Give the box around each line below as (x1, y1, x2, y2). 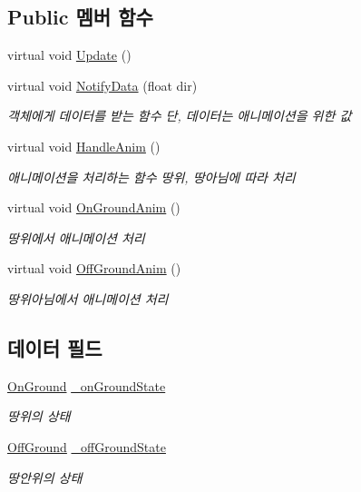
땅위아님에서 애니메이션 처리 (7, 289, 169, 308)
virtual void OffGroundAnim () (7, 259, 181, 278)
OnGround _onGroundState (7, 376, 166, 395)
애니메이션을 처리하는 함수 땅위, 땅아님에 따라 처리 (7, 167, 296, 186)
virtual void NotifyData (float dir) (7, 75, 198, 94)
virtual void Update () (7, 45, 132, 64)
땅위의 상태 (7, 407, 71, 426)
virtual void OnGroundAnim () (7, 198, 180, 217)
